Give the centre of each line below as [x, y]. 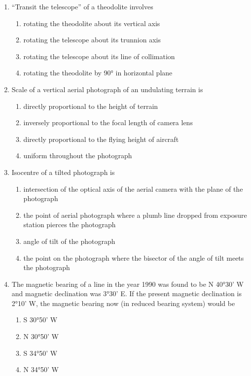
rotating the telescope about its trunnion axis [92, 40]
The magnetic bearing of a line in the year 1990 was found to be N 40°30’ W [127, 284]
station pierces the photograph [70, 224]
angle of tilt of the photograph [69, 241]
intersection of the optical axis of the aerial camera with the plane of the [133, 188]
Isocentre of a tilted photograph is [63, 172]
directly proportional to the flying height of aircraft [101, 139]
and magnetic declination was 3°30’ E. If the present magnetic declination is [126, 293]
